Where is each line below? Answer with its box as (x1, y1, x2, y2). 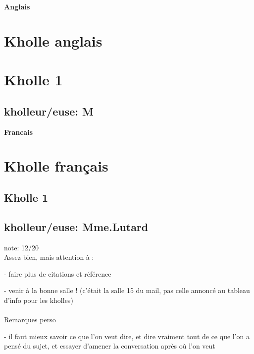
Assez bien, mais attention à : (4, 252, 94, 262)
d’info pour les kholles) (4, 295, 73, 305)
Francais (4, 126, 33, 137)
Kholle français (4, 156, 108, 176)
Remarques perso (4, 314, 56, 325)
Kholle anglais (4, 30, 102, 51)
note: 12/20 (4, 242, 39, 252)
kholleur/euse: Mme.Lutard (4, 219, 149, 234)
